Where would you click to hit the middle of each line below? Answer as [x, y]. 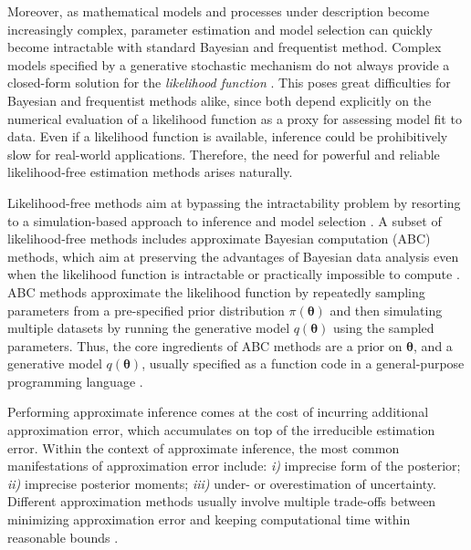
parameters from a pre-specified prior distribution [146, 310]
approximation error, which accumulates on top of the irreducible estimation [221, 430]
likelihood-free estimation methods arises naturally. [150, 172]
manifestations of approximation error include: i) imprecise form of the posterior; [234, 466]
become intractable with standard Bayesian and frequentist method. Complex [225, 47]
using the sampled [384, 328]
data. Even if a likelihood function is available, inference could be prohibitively [228, 136]
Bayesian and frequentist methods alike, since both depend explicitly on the [220, 100]
